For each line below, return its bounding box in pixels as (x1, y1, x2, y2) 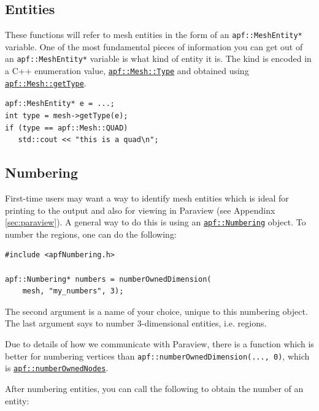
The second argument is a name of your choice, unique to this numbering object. (5, 304, 308, 317)
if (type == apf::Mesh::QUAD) (5, 123, 128, 132)
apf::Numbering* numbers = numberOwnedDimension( (5, 274, 212, 284)
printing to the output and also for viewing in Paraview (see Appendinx (5, 203, 275, 216)
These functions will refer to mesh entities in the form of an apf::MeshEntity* (5, 28, 302, 41)
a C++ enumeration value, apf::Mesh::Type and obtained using (5, 64, 249, 77)
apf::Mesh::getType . (5, 76, 86, 89)
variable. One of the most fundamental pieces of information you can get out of (5, 40, 303, 53)
